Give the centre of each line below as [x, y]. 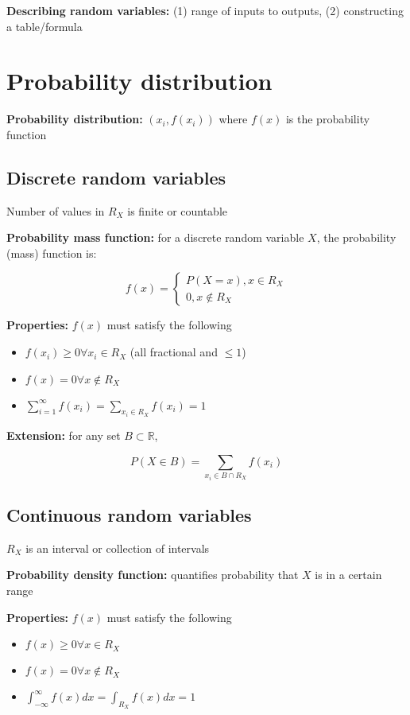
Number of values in [56, 210]
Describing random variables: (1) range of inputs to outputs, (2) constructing [205, 10]
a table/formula [44, 26]
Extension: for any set [64, 435]
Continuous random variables [129, 515]
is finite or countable [178, 210]
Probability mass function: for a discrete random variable [155, 237]
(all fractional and [174, 352]
